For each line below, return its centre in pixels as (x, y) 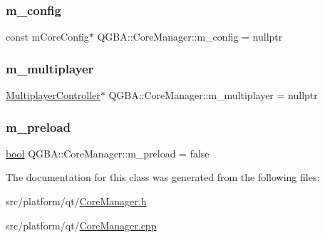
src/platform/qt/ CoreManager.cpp (81, 225)
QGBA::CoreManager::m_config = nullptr (190, 37)
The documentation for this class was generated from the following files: (163, 177)
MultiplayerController (53, 95)
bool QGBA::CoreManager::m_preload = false (108, 153)
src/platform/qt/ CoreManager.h (76, 201)
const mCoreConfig (47, 37)
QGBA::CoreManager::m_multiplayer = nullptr (213, 95)
